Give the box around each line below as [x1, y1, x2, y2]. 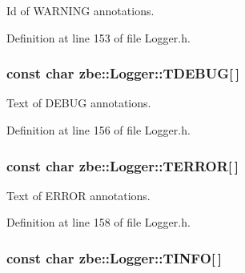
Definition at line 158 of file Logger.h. [6, 214, 191, 231]
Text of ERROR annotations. [6, 187, 151, 203]
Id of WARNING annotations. [6, 2, 155, 18]
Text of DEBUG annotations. [6, 94, 151, 111]
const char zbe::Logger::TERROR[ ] [6, 155, 239, 175]
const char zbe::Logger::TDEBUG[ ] [6, 63, 240, 83]
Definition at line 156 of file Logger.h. [6, 122, 191, 138]
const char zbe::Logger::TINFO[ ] [6, 247, 222, 267]
